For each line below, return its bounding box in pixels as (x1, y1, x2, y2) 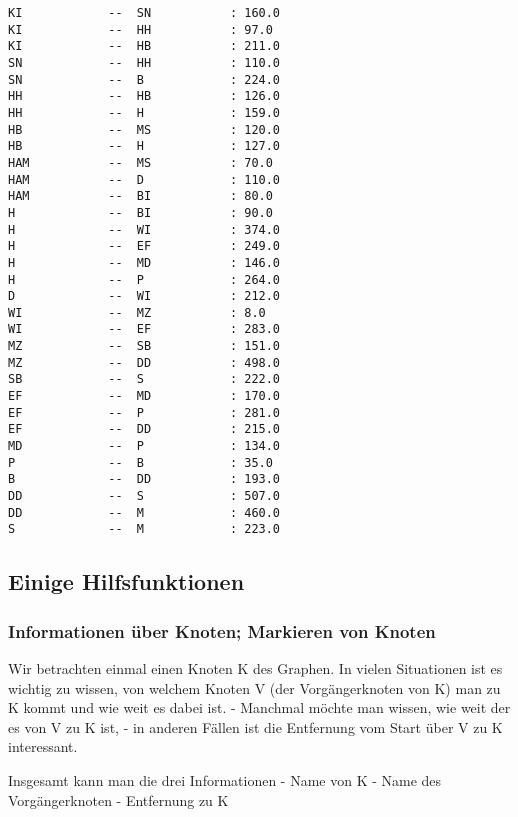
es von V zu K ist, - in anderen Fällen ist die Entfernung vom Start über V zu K (8, 716, 503, 737)
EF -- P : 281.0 (8, 405, 281, 420)
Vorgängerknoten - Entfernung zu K (8, 789, 229, 810)
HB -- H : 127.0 (8, 139, 281, 154)
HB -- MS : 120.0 (8, 122, 281, 137)
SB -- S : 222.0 (8, 372, 281, 387)
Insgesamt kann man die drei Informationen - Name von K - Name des (8, 769, 442, 790)
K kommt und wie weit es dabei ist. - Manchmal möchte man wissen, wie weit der (8, 697, 511, 718)
